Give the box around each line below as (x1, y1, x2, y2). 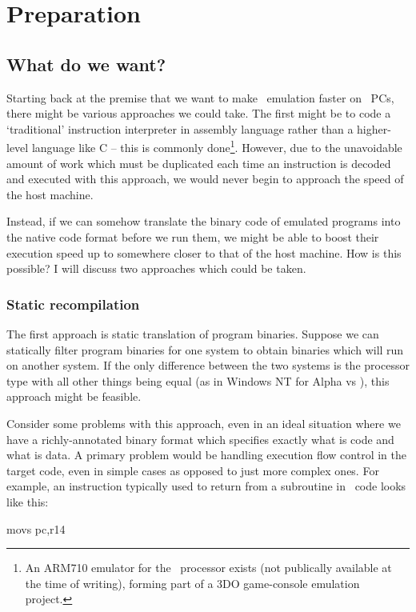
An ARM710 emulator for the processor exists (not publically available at (25, 559, 392, 576)
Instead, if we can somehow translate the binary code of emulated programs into (6, 213, 401, 230)
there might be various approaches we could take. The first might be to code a (6, 105, 391, 122)
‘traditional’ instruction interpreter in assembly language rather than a (6, 120, 354, 137)
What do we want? (6, 51, 166, 76)
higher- (357, 120, 391, 137)
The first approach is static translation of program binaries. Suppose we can (6, 325, 379, 342)
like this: (6, 493, 49, 510)
